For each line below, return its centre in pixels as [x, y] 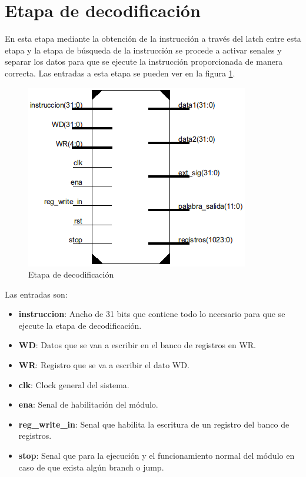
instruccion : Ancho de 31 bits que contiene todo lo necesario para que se [152, 314]
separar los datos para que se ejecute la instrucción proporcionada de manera [144, 61]
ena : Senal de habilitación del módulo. [88, 404]
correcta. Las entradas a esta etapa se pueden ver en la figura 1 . [120, 73]
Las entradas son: [36, 294]
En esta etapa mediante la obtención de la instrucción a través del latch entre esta [153, 39]
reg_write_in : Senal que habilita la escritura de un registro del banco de [154, 424]
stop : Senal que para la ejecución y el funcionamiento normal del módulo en [157, 456]
